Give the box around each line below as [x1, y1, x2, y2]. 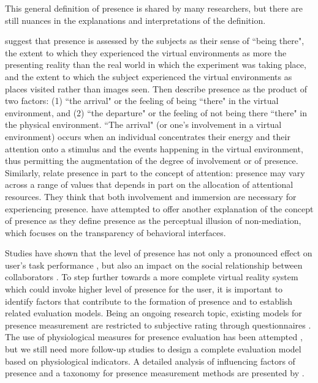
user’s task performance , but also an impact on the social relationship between [5, 258, 303, 271]
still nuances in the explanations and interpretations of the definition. [5, 13, 266, 26]
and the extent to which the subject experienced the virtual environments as [5, 70, 292, 83]
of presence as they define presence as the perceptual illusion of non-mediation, [5, 214, 301, 227]
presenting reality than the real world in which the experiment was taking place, [5, 58, 306, 71]
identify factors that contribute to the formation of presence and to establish [5, 294, 293, 307]
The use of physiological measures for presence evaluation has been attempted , [5, 330, 303, 343]
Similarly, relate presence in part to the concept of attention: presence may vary [5, 166, 305, 179]
